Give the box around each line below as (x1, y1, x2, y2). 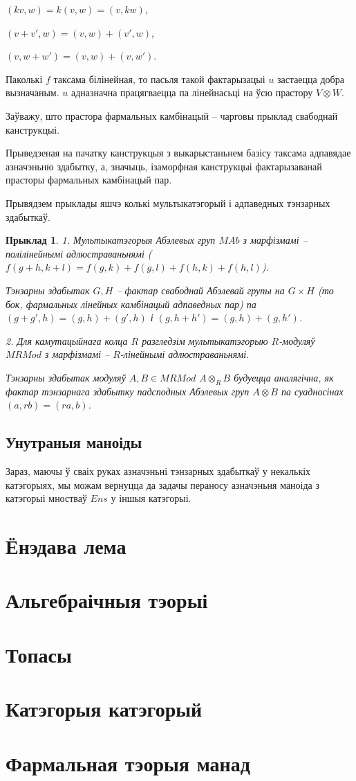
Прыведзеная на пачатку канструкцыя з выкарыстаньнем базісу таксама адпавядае (6, 145, 351, 160)
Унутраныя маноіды (6, 431, 142, 453)
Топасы (6, 640, 72, 668)
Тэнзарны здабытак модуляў (6, 370, 126, 384)
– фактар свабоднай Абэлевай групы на (116, 282, 285, 297)
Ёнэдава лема (6, 532, 127, 560)
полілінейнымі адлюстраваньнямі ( (6, 246, 152, 260)
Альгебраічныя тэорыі (6, 586, 208, 614)
